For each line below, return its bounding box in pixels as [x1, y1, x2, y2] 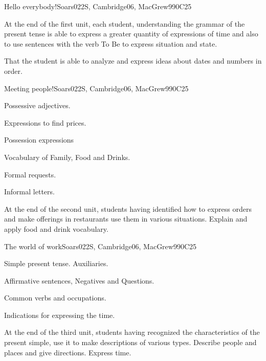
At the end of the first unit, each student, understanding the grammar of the [4, 18, 245, 29]
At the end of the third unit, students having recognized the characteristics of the [4, 327, 260, 337]
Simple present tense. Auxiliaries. [4, 258, 108, 269]
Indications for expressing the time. [4, 309, 115, 320]
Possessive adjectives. [4, 100, 71, 111]
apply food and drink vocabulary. [4, 223, 108, 234]
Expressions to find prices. [4, 117, 86, 128]
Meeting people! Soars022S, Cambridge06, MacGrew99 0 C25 [4, 83, 189, 93]
